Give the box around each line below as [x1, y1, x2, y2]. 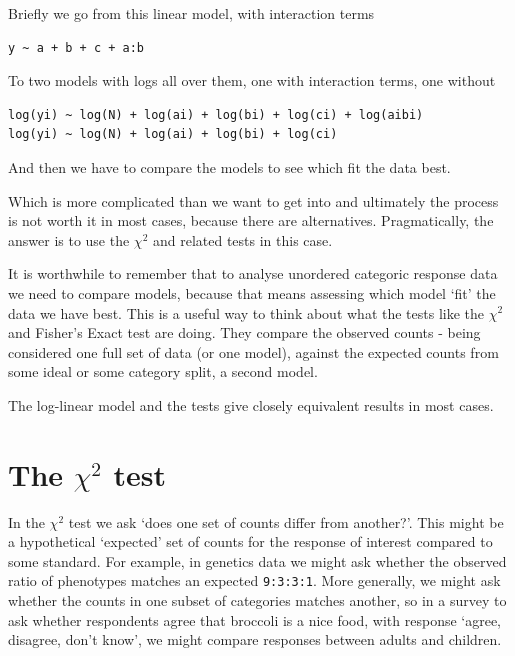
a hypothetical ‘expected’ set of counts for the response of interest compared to [8, 531, 493, 552]
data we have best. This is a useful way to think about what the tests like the [8, 302, 485, 323]
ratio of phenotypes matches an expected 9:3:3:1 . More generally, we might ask [8, 570, 501, 591]
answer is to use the [8, 229, 130, 250]
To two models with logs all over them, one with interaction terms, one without [8, 70, 496, 91]
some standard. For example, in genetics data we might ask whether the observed [8, 550, 507, 571]
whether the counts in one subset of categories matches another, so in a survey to [8, 590, 507, 611]
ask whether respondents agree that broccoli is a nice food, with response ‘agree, [8, 609, 502, 630]
